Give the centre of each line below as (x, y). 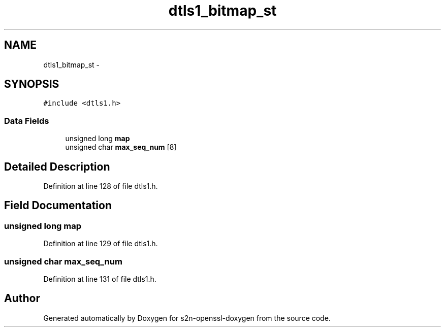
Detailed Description (57, 167)
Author (22, 299)
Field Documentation (58, 206)
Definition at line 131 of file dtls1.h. (100, 279)
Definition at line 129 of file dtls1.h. (101, 244)
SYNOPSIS (32, 84)
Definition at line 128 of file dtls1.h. (101, 186)
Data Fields (27, 121)
